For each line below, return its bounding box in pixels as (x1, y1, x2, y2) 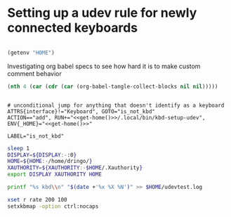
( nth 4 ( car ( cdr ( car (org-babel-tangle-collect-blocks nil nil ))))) (7, 83, 218, 90)
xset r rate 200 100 (7, 196, 68, 203)
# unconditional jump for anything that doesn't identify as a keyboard (7, 102, 225, 109)
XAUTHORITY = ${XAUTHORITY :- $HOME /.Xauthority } (7, 164, 143, 171)
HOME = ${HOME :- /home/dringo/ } (7, 158, 93, 165)
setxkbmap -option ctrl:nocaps (7, 202, 99, 210)
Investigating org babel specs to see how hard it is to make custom (7, 62, 201, 70)
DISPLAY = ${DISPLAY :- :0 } (7, 151, 77, 159)
